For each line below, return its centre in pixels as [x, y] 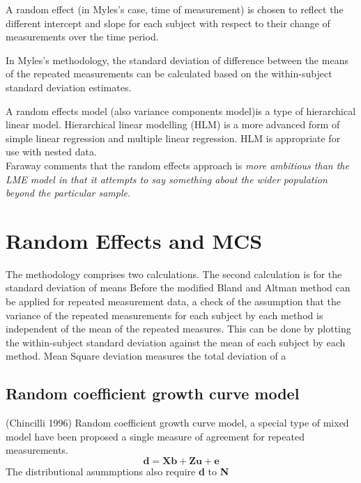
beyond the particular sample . [68, 193]
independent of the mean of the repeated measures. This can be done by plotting [178, 329]
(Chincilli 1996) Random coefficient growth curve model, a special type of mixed [177, 423]
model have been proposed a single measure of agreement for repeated [155, 436]
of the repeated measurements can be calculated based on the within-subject [169, 74]
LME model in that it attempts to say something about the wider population [167, 179]
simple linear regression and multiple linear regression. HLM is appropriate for [173, 138]
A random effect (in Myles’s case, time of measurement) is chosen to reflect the [175, 9]
